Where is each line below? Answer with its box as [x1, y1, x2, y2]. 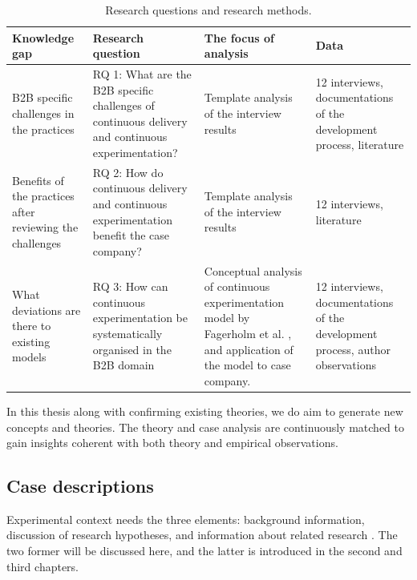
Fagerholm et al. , [204, 325, 292, 342]
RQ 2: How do [92, 163, 164, 180]
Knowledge [12, 29, 75, 46]
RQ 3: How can [92, 278, 168, 295]
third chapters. [6, 558, 79, 574]
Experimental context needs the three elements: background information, [6, 510, 365, 527]
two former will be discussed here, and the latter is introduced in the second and [6, 542, 403, 559]
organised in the [92, 340, 172, 357]
